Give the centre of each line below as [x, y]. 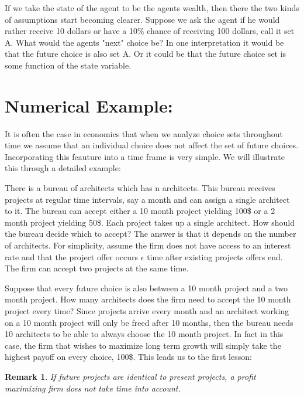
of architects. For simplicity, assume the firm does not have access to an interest [148, 245]
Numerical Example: [89, 105]
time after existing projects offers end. [215, 256]
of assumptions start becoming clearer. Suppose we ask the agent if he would [142, 19]
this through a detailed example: [63, 168]
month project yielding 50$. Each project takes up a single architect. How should [150, 222]
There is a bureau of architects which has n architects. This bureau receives [140, 188]
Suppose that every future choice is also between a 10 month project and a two [146, 288]
